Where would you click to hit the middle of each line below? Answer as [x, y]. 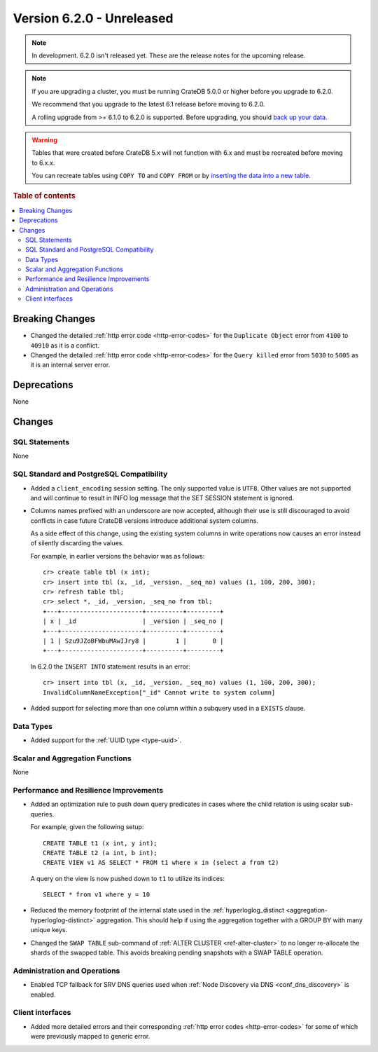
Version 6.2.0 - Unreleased [93, 18]
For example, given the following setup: [87, 827]
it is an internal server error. [70, 365]
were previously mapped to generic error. [90, 1037]
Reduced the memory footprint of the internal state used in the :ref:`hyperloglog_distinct [157, 910]
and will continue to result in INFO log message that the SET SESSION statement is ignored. [162, 498]
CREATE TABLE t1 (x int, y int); [100, 843]
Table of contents [44, 196]
